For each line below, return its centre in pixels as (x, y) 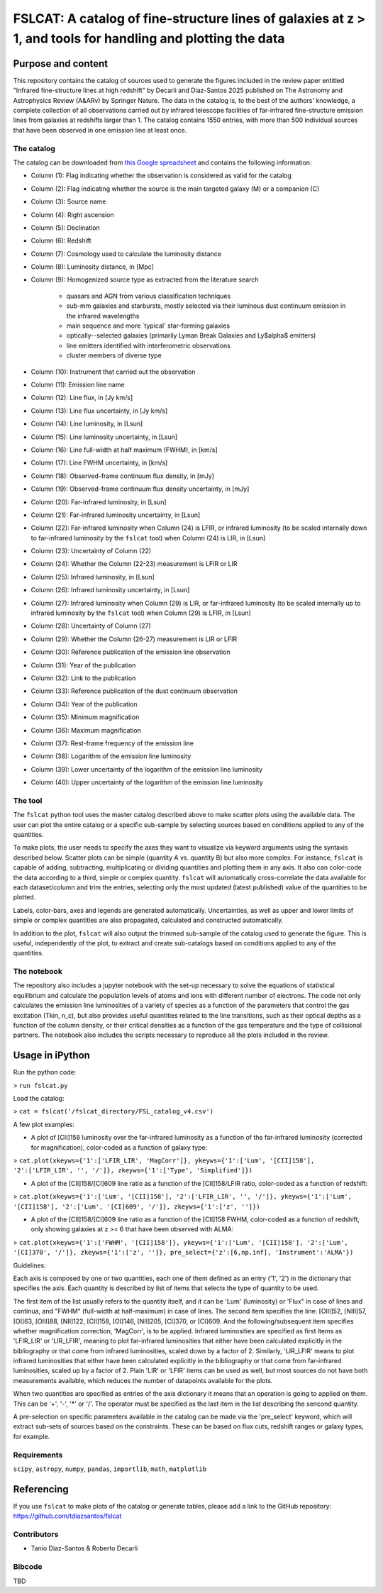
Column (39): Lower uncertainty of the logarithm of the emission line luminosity (147, 769)
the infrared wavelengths (103, 316)
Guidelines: (29, 1265)
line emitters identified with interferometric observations (148, 345)
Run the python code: (45, 1072)
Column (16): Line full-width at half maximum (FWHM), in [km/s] (124, 450)
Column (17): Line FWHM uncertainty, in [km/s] (99, 463)
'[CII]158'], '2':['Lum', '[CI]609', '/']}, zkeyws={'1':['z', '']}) (137, 1206)
